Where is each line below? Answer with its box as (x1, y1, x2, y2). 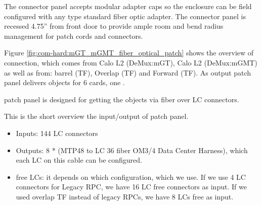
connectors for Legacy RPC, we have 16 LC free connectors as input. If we (16, 181, 247, 192)
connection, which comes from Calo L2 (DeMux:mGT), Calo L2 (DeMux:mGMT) (4, 57, 257, 67)
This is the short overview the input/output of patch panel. (4, 111, 189, 121)
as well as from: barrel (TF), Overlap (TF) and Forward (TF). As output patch (4, 67, 251, 78)
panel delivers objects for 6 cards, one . (4, 77, 125, 88)
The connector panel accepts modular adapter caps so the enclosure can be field (4, 1, 252, 11)
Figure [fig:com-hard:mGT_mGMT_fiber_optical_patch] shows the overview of (4, 47, 254, 58)
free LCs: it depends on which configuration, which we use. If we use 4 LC (16, 171, 246, 182)
